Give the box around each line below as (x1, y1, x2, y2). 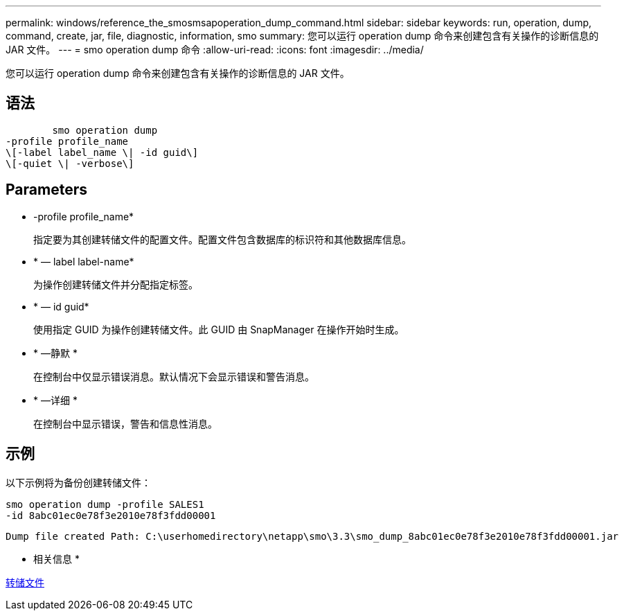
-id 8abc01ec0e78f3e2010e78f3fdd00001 (6, 509, 216, 521)
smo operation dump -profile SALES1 (6, 498, 204, 510)
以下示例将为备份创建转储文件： (6, 476, 151, 489)
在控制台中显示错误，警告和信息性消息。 (33, 417, 217, 430)
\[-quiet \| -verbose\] (6, 157, 134, 169)
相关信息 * (33, 552, 80, 565)
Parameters (6, 181, 87, 199)
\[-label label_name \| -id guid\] (6, 146, 199, 158)
